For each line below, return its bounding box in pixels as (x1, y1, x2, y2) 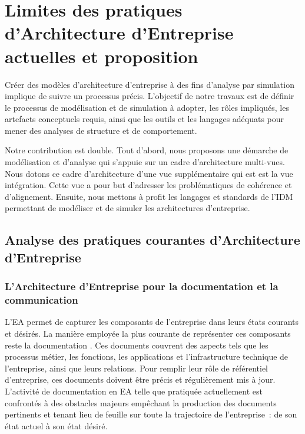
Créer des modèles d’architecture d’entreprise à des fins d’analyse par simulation (5, 78, 294, 90)
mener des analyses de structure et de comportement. (5, 124, 197, 136)
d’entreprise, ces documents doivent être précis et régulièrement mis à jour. (5, 373, 276, 386)
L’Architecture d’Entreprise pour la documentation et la (5, 279, 279, 294)
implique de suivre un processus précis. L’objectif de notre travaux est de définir (5, 90, 294, 102)
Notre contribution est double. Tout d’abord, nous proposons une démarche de (5, 144, 289, 156)
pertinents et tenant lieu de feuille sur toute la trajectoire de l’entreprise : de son (5, 408, 297, 420)
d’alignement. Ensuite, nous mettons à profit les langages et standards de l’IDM (5, 190, 293, 202)
